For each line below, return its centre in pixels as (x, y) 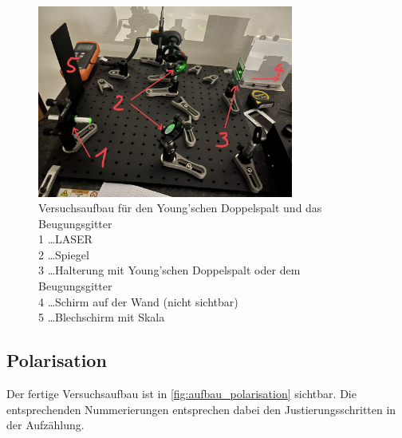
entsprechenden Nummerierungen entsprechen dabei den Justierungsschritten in (201, 409)
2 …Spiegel (64, 254)
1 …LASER (65, 239)
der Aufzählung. (45, 425)
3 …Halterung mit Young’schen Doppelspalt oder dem (169, 270)
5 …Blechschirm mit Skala (102, 317)
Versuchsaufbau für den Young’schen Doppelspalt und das (180, 208)
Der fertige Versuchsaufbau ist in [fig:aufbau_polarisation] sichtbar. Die (181, 394)
